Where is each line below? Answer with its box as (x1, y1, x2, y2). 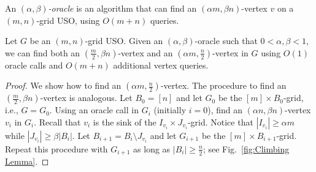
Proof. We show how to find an (5, 79, 121, 92)
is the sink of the (93, 115, 156, 128)
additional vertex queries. (113, 58, 209, 71)
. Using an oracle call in (49, 103, 139, 116)
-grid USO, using (36, 13, 100, 26)
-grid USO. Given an (85, 34, 163, 47)
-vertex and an (118, 46, 173, 59)
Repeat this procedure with (5, 142, 108, 155)
